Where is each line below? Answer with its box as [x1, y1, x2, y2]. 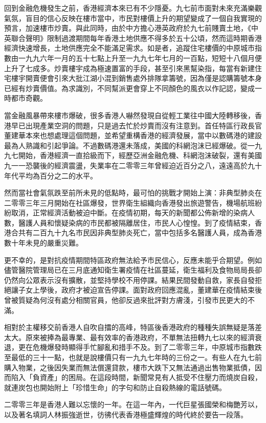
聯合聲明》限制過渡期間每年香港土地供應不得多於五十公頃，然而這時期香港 [11, 32, 262, 43]
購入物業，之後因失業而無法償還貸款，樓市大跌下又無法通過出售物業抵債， [4, 362, 255, 372]
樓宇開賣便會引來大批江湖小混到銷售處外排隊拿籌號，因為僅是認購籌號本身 [11, 73, 262, 83]
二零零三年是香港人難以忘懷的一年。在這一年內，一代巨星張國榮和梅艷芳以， [4, 399, 262, 410]
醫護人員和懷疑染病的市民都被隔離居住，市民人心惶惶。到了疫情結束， [18, 217, 255, 228]
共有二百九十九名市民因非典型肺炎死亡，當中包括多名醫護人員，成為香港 [18, 227, 262, 238]
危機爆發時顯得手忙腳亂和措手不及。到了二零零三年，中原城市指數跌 [32, 342, 262, 352]
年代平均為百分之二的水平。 [4, 170, 97, 181]
